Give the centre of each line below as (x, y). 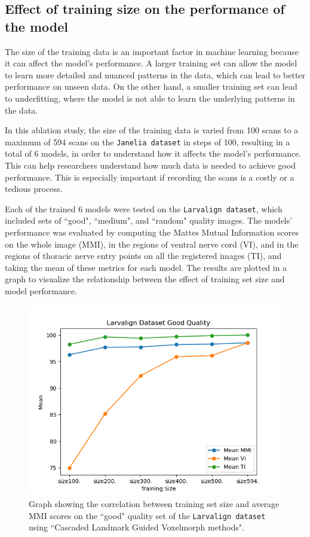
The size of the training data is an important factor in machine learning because (152, 51)
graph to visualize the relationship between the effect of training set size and (145, 279)
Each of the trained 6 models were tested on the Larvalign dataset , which (144, 208)
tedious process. (34, 189)
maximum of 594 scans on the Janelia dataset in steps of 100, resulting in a (148, 141)
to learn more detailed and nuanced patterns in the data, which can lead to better (155, 74)
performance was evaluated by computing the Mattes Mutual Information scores (152, 232)
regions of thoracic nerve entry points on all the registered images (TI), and (143, 256)
